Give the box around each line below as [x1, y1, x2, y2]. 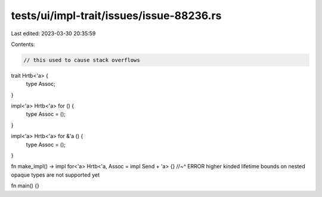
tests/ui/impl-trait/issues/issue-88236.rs [11, 9, 222, 22]
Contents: [11, 41, 35, 48]
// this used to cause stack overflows [23, 57, 140, 63]
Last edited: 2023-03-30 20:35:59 [11, 30, 96, 37]
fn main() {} [11, 182, 40, 189]
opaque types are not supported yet [11, 171, 100, 178]
